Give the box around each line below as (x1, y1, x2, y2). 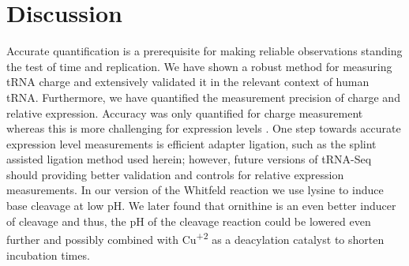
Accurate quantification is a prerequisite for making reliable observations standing (6, 43, 403, 59)
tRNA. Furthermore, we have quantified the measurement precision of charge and (6, 88, 400, 105)
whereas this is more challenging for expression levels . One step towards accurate (6, 120, 401, 137)
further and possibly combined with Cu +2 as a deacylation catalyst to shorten (6, 229, 385, 247)
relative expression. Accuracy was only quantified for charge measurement (6, 104, 363, 121)
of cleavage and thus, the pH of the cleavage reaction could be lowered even (6, 212, 371, 229)
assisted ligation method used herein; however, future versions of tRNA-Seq (6, 151, 372, 167)
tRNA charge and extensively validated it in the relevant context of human (6, 73, 370, 90)
